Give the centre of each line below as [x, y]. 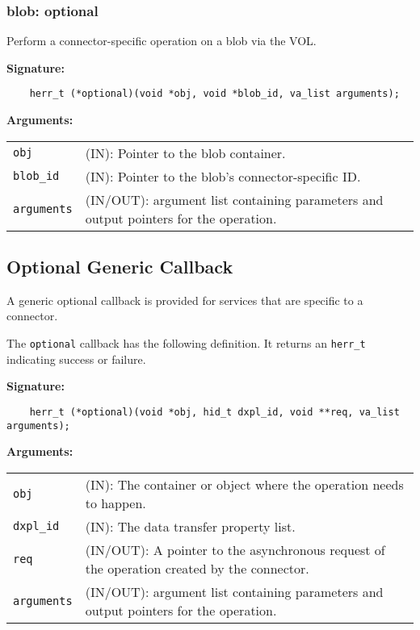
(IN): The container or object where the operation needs [244, 484]
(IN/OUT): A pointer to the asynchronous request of [235, 549]
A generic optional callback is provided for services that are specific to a [185, 300]
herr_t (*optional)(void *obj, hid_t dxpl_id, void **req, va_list [214, 412]
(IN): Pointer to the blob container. [185, 152]
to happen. [115, 503]
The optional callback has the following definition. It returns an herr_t [186, 343]
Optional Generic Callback [120, 267]
